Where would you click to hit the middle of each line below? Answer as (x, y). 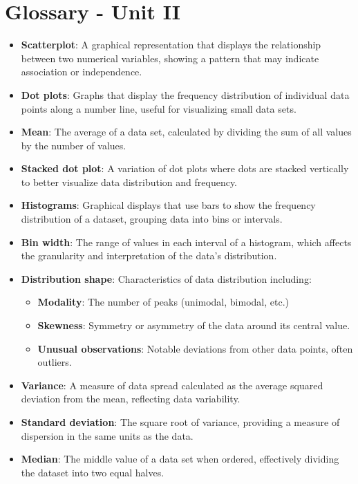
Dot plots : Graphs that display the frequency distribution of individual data (185, 94)
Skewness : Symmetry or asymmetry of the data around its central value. (194, 325)
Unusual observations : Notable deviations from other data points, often (195, 348)
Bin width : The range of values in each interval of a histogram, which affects (186, 242)
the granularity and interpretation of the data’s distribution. (149, 255)
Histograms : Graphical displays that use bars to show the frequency (168, 205)
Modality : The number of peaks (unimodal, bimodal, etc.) (163, 302)
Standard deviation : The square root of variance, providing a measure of (180, 422)
